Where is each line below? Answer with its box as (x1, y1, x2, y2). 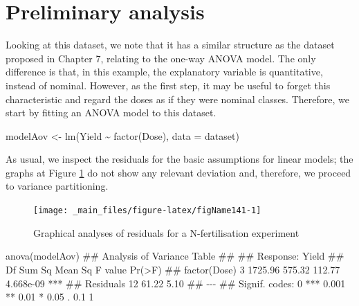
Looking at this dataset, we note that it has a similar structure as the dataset (6, 37, 335, 52)
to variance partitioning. (6, 179, 109, 193)
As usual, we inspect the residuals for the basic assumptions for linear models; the (6, 152, 353, 166)
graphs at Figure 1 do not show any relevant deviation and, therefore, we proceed (6, 165, 351, 179)
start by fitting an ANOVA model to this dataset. (6, 105, 217, 120)
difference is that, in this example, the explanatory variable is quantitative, (6, 64, 323, 79)
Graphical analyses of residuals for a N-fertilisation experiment (33, 225, 300, 240)
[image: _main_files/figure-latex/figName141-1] (33, 206, 261, 216)
